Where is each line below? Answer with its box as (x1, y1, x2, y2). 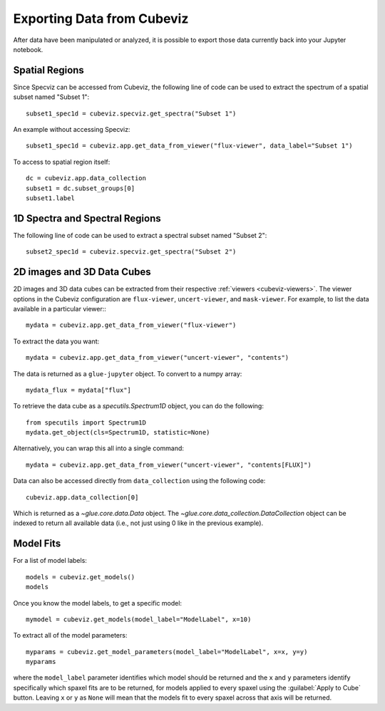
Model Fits (13, 538, 61, 550)
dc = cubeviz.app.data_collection (26, 175, 146, 182)
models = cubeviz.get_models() (26, 573, 135, 581)
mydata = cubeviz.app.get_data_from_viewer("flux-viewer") (26, 321, 237, 329)
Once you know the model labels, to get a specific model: (13, 598, 182, 607)
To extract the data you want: (13, 337, 100, 346)
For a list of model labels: (13, 556, 87, 565)
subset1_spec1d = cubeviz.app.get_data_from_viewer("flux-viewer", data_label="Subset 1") (26, 142, 353, 150)
